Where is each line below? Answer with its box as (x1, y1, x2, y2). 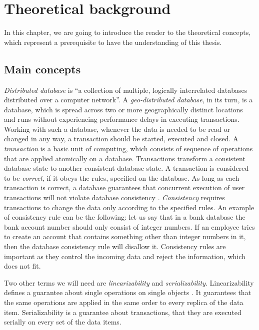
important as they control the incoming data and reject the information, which (4, 251, 245, 261)
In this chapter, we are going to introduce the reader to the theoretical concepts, (4, 27, 251, 37)
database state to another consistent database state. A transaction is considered (4, 163, 249, 173)
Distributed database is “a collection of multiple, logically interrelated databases (4, 84, 247, 95)
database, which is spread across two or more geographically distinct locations (4, 104, 243, 114)
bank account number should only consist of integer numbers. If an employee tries (4, 221, 255, 232)
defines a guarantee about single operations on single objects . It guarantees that (4, 287, 251, 298)
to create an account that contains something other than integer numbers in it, (4, 231, 246, 242)
